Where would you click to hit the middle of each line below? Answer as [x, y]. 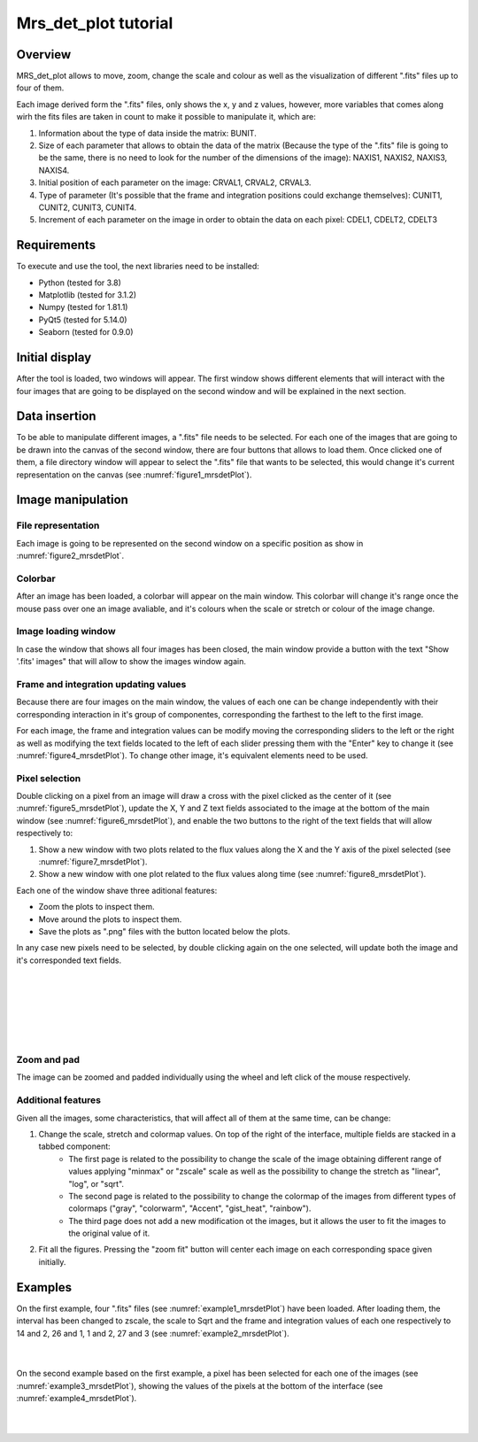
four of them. [40, 88]
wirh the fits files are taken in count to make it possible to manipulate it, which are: [166, 117]
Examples [44, 1287]
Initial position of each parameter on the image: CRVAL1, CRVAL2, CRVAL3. [175, 182]
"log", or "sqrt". [96, 1183]
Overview [44, 54]
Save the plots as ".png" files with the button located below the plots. [165, 931]
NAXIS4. [54, 170]
